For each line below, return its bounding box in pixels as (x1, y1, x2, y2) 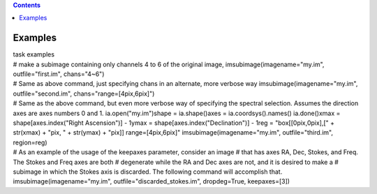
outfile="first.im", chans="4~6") (13, 70, 105, 78)
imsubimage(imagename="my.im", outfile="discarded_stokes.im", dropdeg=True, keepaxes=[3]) (13, 177, 290, 186)
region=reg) (13, 138, 47, 147)
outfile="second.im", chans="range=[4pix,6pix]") (13, 89, 155, 98)
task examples (13, 50, 55, 59)
